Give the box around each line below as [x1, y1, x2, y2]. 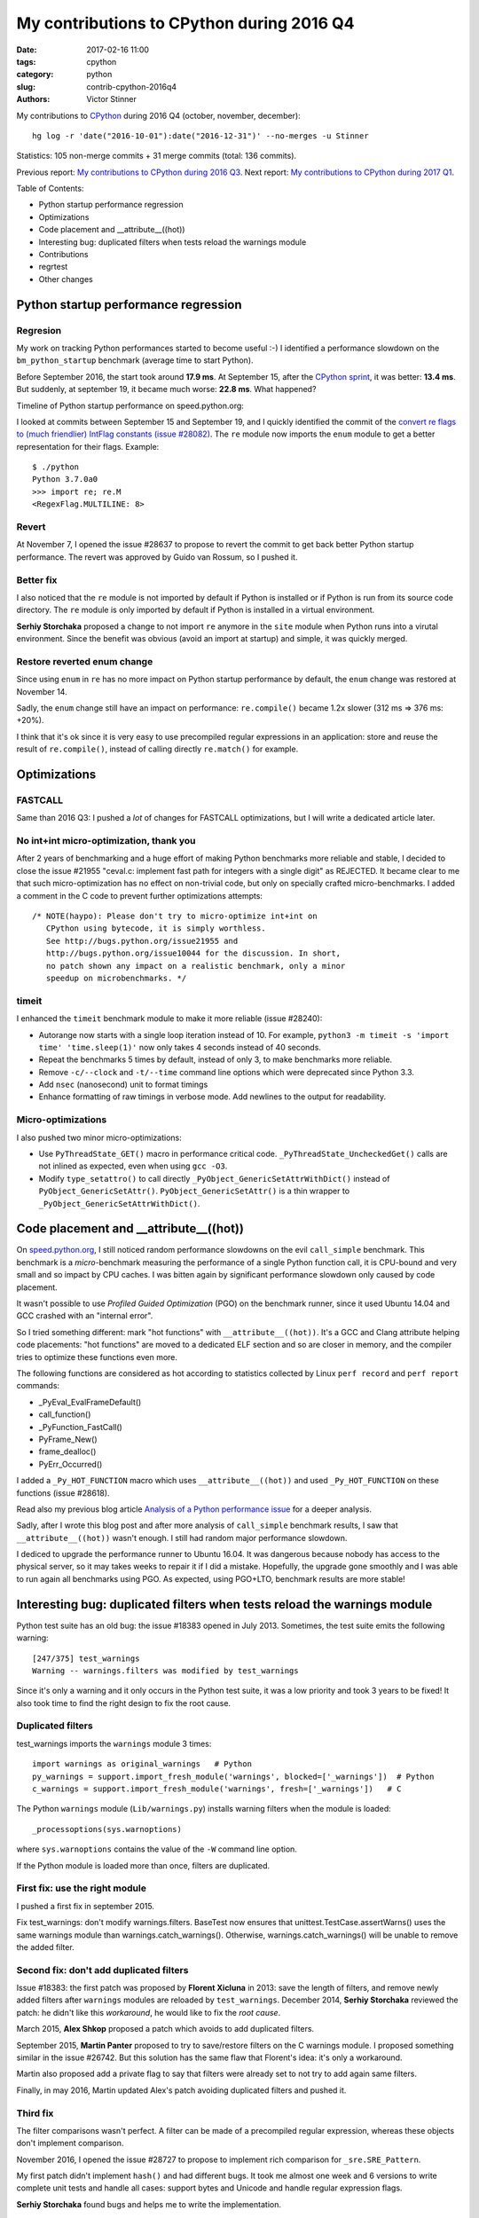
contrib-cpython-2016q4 [86, 81, 177, 92]
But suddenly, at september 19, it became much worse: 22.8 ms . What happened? [16, 384, 317, 395]
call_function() [38, 1409, 91, 1420]
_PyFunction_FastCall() [38, 1421, 123, 1432]
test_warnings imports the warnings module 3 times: [16, 1738, 212, 1749]
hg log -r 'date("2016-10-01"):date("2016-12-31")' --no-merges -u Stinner [32, 130, 369, 141]
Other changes [38, 273, 93, 284]
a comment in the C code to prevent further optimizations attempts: [16, 890, 263, 901]
